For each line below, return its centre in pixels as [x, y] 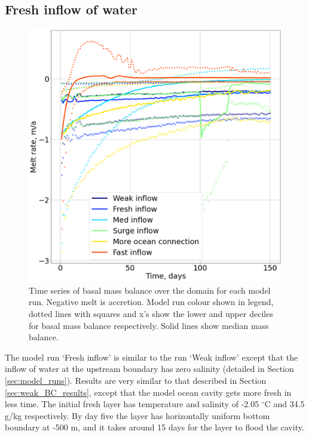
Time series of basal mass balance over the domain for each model [150, 290]
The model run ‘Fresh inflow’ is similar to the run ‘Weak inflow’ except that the [152, 357]
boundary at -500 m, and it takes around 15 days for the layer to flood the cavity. [154, 427]
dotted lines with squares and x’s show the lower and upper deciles [151, 313]
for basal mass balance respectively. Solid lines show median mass [149, 325]
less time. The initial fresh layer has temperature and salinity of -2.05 [132, 404]
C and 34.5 [284, 404]
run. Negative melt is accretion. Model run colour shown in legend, [151, 302]
